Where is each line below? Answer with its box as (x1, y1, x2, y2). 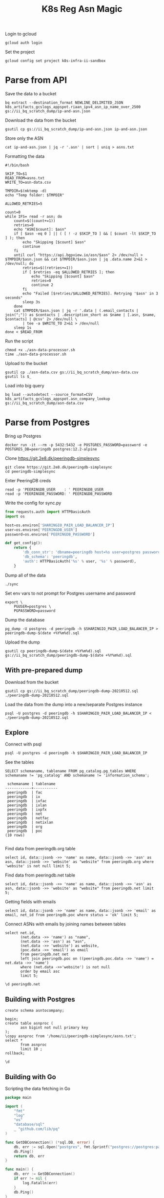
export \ (5, 599, 23, 604)
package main (5, 1095, 32, 1100)
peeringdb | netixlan (7, 820, 54, 825)
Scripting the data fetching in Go (5, 1086, 71, 1091)
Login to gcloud (5, 31, 37, 37)
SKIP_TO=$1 (5, 171, 27, 176)
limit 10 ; (20, 1047, 42, 1051)
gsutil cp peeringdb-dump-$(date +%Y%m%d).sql (5, 648, 102, 653)
